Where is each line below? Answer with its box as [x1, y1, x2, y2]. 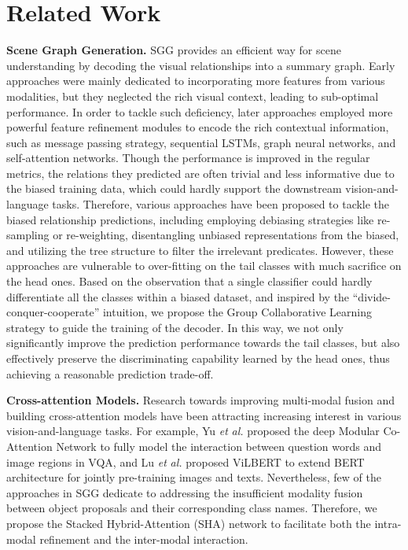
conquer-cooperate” [6, 304, 100, 320]
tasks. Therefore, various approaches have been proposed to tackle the [52, 196, 390, 212]
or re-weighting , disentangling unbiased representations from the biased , [53, 227, 399, 243]
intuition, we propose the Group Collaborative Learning [102, 304, 372, 320]
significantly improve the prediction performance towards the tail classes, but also [6, 334, 400, 351]
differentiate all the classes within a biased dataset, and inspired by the [6, 288, 350, 305]
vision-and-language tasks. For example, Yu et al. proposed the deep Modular [6, 423, 380, 439]
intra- [374, 515, 402, 531]
